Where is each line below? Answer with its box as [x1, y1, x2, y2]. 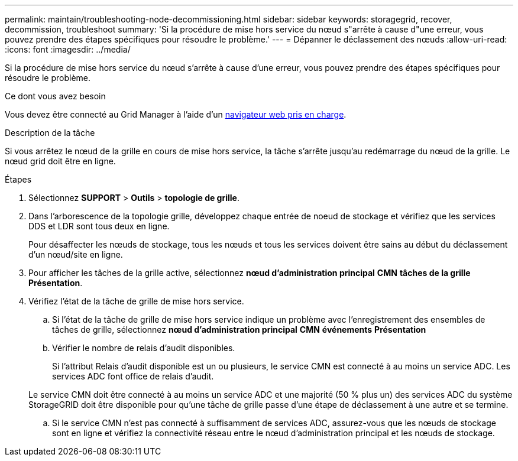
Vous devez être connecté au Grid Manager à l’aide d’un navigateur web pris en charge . [5, 109, 347, 119]
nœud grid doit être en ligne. [5, 156, 116, 166]
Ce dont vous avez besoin [5, 91, 106, 101]
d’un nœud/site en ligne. [28, 249, 123, 259]
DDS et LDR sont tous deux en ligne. [28, 221, 170, 231]
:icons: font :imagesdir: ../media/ [5, 44, 131, 54]
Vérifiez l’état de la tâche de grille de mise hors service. [28, 296, 244, 306]
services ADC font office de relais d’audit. [52, 371, 214, 381]
